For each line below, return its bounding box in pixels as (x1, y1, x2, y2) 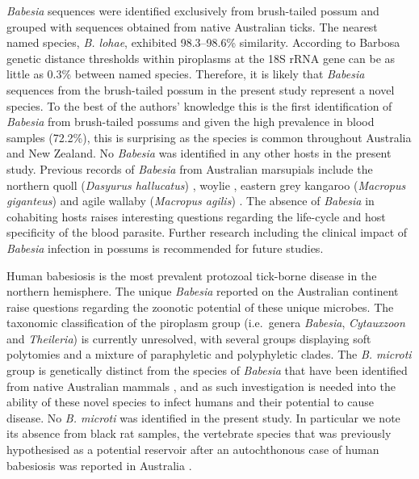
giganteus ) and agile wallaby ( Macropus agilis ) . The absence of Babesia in (6, 192, 375, 209)
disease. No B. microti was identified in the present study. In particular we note (6, 409, 400, 426)
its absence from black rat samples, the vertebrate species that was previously (6, 425, 392, 442)
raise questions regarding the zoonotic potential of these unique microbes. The (6, 298, 394, 315)
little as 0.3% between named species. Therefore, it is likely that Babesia (6, 65, 365, 82)
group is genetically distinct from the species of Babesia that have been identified (6, 362, 408, 379)
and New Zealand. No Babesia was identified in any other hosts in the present (6, 145, 392, 162)
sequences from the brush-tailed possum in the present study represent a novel (6, 81, 395, 98)
